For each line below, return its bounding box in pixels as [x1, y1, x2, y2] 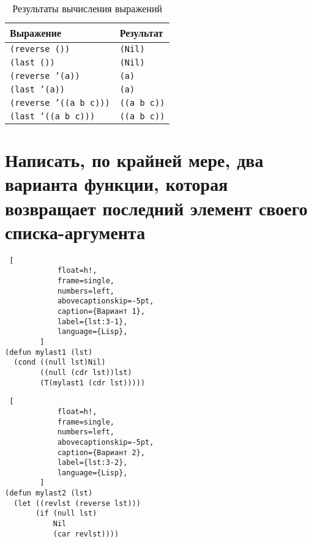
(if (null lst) [35, 509, 97, 518]
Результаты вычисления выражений [12, 1, 163, 15]
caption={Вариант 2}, [57, 448, 146, 457]
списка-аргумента [5, 219, 146, 244]
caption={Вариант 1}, [57, 306, 146, 316]
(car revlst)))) [53, 529, 119, 538]
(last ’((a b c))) [10, 111, 95, 121]
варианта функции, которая [5, 171, 228, 196]
